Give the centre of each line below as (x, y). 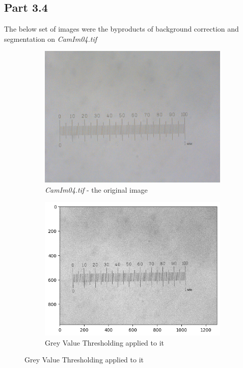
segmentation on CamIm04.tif (51, 38)
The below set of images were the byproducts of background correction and (121, 29)
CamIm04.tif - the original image (96, 189)
